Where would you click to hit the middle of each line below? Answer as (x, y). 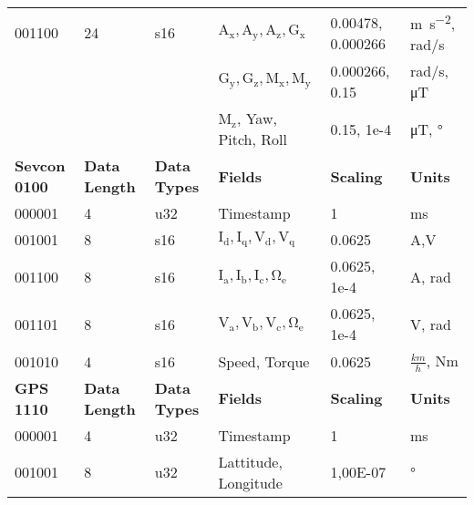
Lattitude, (250, 461)
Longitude (250, 482)
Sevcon (40, 166)
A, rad (430, 276)
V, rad (430, 324)
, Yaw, (257, 119)
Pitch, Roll (252, 139)
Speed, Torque (264, 361)
